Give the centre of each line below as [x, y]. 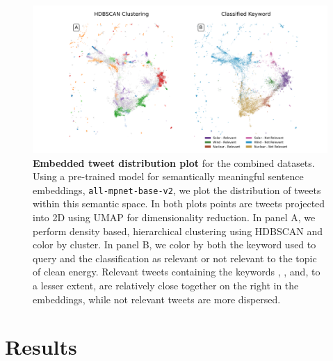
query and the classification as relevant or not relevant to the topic [175, 258]
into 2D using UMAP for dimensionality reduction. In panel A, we [174, 217]
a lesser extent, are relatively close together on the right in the [166, 285]
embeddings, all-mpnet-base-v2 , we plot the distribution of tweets [177, 190]
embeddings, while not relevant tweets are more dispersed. [157, 299]
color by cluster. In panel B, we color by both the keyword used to [174, 244]
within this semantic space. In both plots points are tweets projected [179, 203]
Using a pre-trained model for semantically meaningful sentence [168, 176]
